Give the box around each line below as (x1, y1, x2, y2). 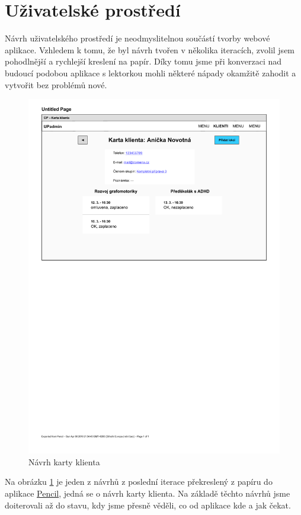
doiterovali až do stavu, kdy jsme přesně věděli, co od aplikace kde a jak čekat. (5, 498, 291, 511)
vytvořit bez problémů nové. (5, 78, 107, 91)
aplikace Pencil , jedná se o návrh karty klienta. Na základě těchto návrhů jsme (5, 487, 290, 499)
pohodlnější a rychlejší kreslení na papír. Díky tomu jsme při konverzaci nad (5, 55, 282, 67)
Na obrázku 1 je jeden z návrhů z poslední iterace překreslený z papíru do (5, 475, 273, 488)
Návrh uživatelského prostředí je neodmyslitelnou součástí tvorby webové (5, 32, 270, 44)
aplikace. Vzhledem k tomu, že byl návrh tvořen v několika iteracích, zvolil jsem (5, 43, 295, 56)
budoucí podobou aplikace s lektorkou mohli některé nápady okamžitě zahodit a (5, 66, 296, 79)
